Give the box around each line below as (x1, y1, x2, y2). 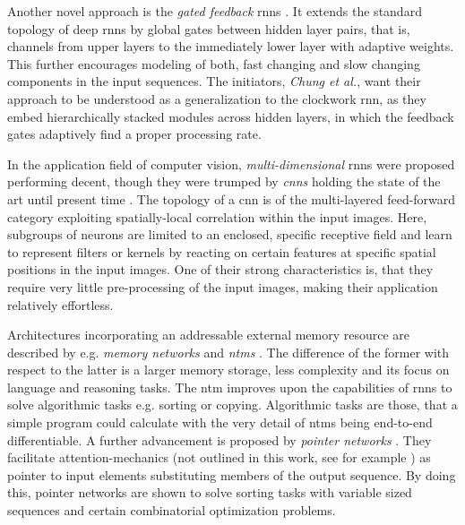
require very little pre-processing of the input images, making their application (7, 277, 438, 296)
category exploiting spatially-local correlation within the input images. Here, (7, 207, 427, 226)
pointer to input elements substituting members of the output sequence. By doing (7, 465, 456, 484)
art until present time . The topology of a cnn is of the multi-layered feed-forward (7, 189, 456, 208)
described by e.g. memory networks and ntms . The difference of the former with (7, 342, 450, 361)
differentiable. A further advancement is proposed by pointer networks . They (7, 430, 432, 449)
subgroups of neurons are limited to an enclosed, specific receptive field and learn (7, 225, 452, 244)
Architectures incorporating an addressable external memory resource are (7, 325, 410, 344)
